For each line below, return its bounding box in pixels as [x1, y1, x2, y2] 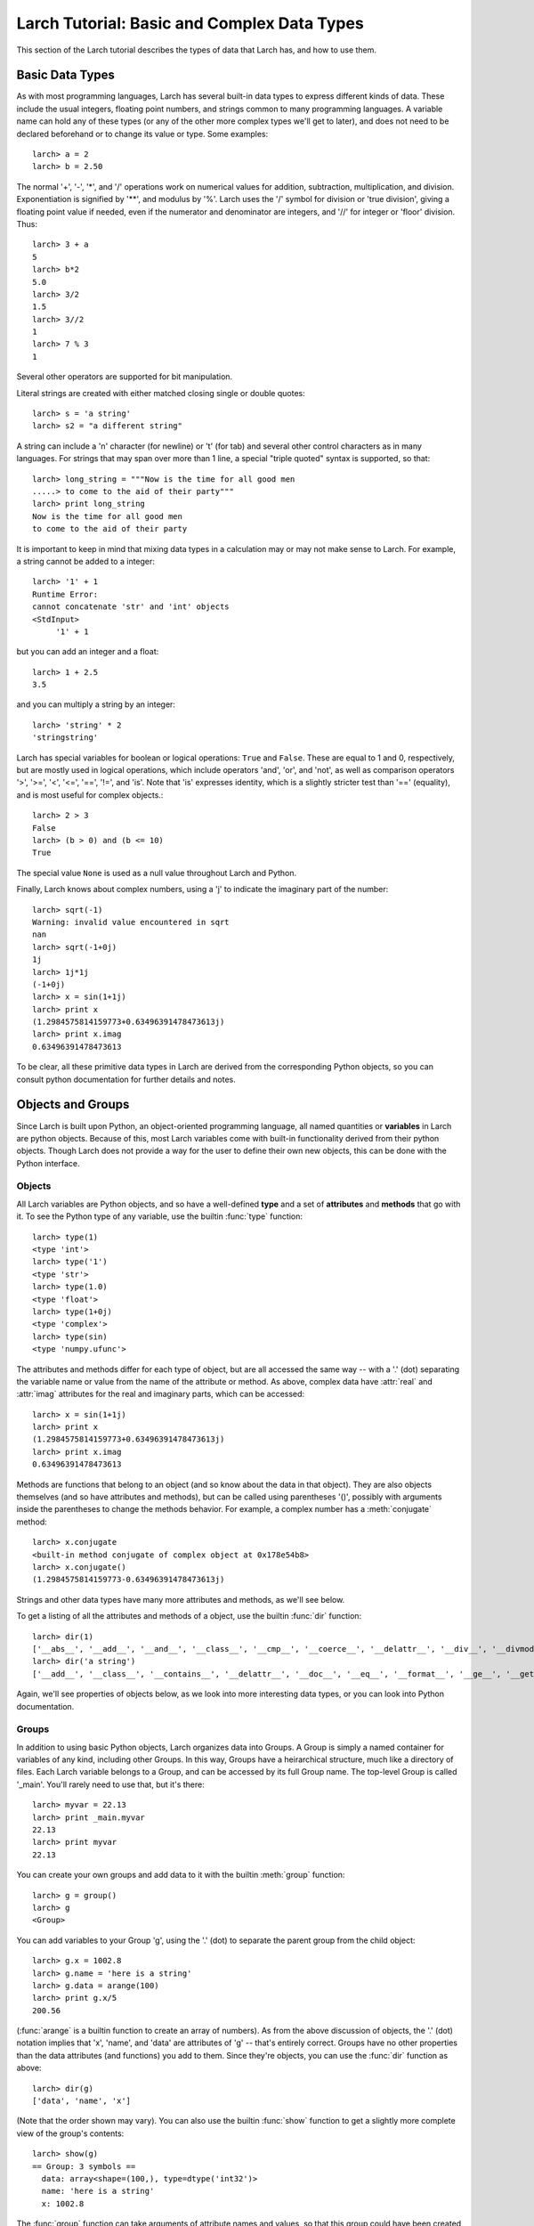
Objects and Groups [16, 1097, 130, 1112]
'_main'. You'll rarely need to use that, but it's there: [16, 1779, 205, 1790]
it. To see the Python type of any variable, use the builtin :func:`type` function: [16, 1211, 303, 1222]
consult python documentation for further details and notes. [16, 1074, 236, 1085]
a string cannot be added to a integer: [16, 556, 156, 566]
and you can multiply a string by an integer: [16, 699, 175, 710]
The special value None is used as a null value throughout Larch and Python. [16, 867, 297, 878]
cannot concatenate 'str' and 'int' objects [32, 602, 231, 612]
